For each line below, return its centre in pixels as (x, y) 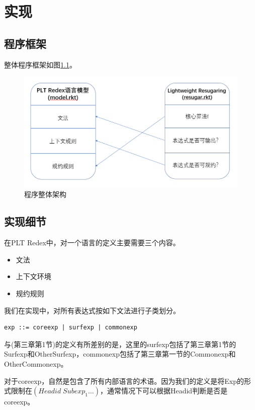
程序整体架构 (45, 194)
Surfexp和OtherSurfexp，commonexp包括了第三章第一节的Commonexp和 (120, 354)
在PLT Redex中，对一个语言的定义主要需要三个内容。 (92, 243)
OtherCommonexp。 (36, 363)
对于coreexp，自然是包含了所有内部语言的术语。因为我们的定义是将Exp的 (124, 381)
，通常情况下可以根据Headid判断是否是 (164, 391)
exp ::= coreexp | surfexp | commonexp (71, 328)
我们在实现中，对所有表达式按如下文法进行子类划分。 (92, 310)
